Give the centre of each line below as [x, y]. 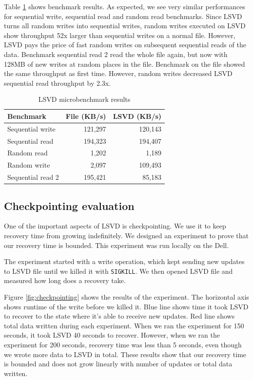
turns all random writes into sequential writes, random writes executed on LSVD [125, 26]
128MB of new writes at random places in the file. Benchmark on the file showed [125, 64]
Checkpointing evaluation [69, 205]
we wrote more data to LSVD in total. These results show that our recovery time [125, 354]
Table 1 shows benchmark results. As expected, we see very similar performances [125, 6]
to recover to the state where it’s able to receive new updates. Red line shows [119, 316]
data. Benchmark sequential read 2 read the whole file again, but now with [116, 54]
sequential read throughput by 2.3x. [58, 83]
